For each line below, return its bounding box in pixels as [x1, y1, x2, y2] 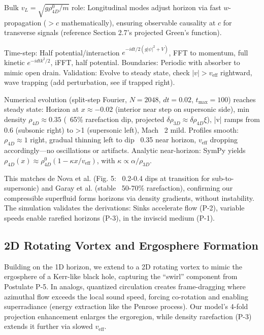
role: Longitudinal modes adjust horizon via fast [72, 2, 221, 12]
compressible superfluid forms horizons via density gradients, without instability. [4, 192, 254, 203]
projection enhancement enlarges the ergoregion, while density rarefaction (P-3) [4, 311, 252, 321]
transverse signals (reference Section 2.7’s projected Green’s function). [4, 27, 222, 38]
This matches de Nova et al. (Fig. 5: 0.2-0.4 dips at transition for [4, 172, 210, 183]
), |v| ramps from [207, 113, 260, 124]
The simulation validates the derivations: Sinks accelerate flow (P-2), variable [4, 202, 245, 213]
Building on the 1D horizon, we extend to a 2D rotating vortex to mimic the [4, 261, 242, 271]
